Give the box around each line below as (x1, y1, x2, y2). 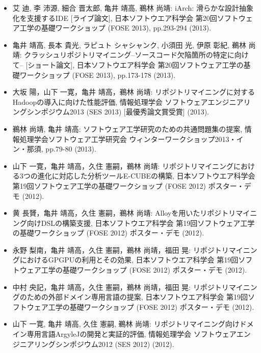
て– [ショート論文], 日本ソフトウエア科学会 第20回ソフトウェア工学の (12, 59, 244, 70)
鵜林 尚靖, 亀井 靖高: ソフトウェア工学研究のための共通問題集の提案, (12, 123, 243, 134)
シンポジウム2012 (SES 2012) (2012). (55, 338, 174, 349)
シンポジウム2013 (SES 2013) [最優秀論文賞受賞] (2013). (27, 106, 210, 117)
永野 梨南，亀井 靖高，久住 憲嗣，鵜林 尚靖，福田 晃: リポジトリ (12, 244, 229, 255)
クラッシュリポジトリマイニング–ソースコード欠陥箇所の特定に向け (24, 49, 249, 60)
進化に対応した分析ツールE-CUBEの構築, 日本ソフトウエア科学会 (37, 170, 255, 181)
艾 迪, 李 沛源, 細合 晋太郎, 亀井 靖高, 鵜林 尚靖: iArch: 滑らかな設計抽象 (12, 3, 253, 13)
